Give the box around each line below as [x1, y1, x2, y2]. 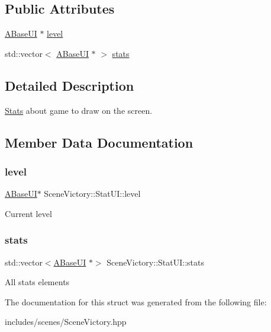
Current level [5, 207, 52, 219]
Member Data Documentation [5, 133, 193, 151]
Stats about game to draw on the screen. [5, 104, 153, 116]
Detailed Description [5, 76, 134, 94]
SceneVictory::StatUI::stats [107, 256, 204, 268]
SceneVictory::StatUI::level [44, 187, 141, 200]
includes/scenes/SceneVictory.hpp [5, 315, 127, 328]
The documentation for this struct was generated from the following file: [5, 295, 267, 308]
